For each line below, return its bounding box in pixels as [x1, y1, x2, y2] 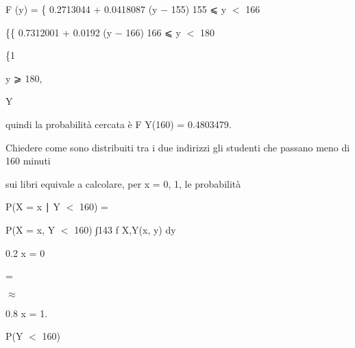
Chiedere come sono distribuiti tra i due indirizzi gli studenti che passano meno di [5, 140, 350, 154]
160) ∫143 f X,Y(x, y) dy [74, 222, 176, 236]
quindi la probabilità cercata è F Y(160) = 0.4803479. [5, 116, 232, 131]
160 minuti [5, 153, 51, 168]
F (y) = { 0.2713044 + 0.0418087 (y [5, 2, 158, 16]
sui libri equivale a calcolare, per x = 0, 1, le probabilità [5, 176, 241, 190]
